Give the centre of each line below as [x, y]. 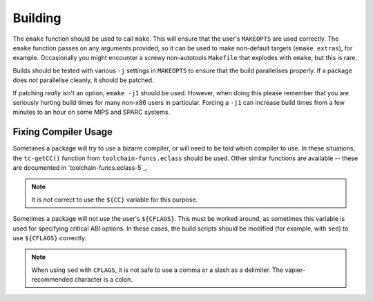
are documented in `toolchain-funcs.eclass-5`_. [80, 167]
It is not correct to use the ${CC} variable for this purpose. [115, 200]
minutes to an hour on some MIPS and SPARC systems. [92, 112]
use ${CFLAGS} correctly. [49, 237]
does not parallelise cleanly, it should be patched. [83, 80]
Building [37, 18]
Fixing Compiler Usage [63, 132]
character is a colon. [103, 280]
